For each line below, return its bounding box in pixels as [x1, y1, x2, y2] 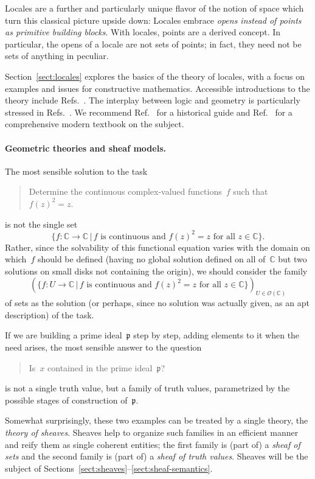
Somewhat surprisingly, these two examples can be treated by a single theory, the [5, 414, 308, 427]
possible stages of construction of [5, 393, 128, 406]
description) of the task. [5, 308, 94, 321]
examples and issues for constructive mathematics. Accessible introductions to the [5, 82, 310, 94]
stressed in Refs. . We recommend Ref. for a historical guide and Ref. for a [5, 105, 292, 118]
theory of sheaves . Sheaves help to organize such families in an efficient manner [5, 426, 299, 438]
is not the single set [5, 217, 78, 230]
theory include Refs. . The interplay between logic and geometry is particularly [5, 94, 300, 107]
